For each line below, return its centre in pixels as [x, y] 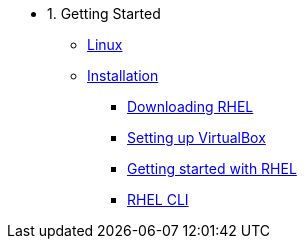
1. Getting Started [104, 13]
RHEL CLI [158, 199]
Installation [123, 75]
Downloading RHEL [190, 106]
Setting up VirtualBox [196, 137]
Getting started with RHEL [212, 168]
